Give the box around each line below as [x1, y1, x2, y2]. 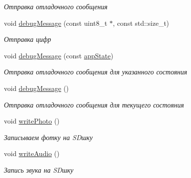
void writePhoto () [4, 116, 60, 126]
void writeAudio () [4, 148, 60, 159]
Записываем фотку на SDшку [4, 132, 93, 142]
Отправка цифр [4, 34, 51, 44]
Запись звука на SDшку [4, 164, 74, 175]
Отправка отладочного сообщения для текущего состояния [4, 99, 184, 109]
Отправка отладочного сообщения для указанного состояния [4, 67, 187, 77]
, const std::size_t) [113, 18, 170, 28]
